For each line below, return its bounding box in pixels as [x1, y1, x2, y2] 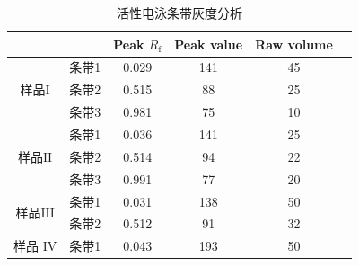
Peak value [174, 34, 243, 53]
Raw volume [255, 34, 333, 53]
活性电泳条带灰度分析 [116, 4, 242, 22]
